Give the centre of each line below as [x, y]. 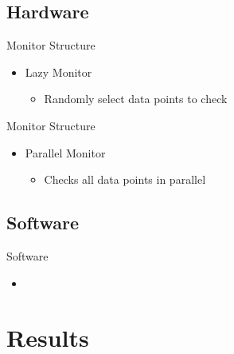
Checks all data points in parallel [125, 179]
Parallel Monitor [65, 152]
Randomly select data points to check [136, 99]
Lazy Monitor [58, 72]
